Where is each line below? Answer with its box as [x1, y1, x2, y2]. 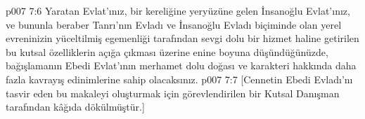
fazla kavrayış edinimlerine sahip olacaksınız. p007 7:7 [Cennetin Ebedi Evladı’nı [6, 71, 353, 86]
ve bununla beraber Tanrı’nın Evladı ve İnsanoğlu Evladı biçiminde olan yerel [6, 17, 342, 31]
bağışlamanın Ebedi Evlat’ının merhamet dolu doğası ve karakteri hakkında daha [6, 58, 357, 73]
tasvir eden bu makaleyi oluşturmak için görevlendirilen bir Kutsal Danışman [6, 85, 340, 100]
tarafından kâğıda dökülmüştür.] [6, 99, 145, 114]
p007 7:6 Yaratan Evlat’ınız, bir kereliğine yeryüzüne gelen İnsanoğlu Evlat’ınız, [6, 3, 350, 17]
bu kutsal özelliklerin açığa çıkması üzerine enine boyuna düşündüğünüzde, [6, 44, 328, 59]
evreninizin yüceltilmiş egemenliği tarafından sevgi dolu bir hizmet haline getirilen [6, 31, 359, 45]
